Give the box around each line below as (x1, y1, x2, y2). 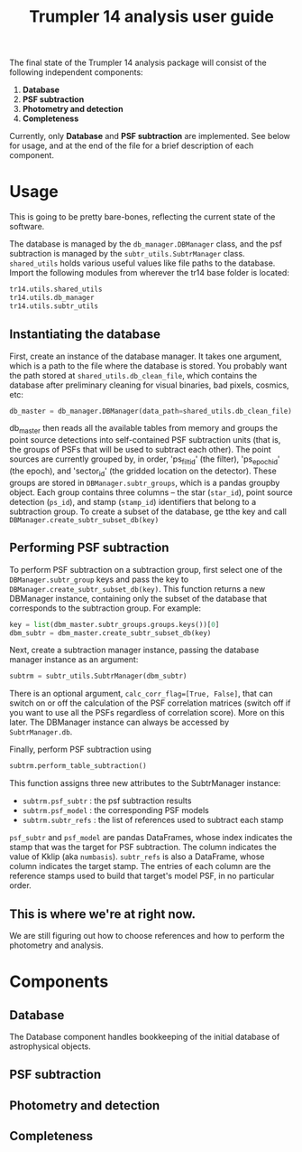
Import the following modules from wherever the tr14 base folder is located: (9, 267, 290, 278)
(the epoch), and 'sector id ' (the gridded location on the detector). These (9, 465, 277, 478)
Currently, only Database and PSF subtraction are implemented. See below (9, 131, 291, 142)
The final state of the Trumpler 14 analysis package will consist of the (9, 57, 268, 69)
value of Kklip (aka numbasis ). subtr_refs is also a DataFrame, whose (9, 851, 265, 862)
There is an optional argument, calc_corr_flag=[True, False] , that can (9, 688, 273, 699)
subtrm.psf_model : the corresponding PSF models (22, 805, 209, 816)
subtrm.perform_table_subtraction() (9, 762, 147, 771)
